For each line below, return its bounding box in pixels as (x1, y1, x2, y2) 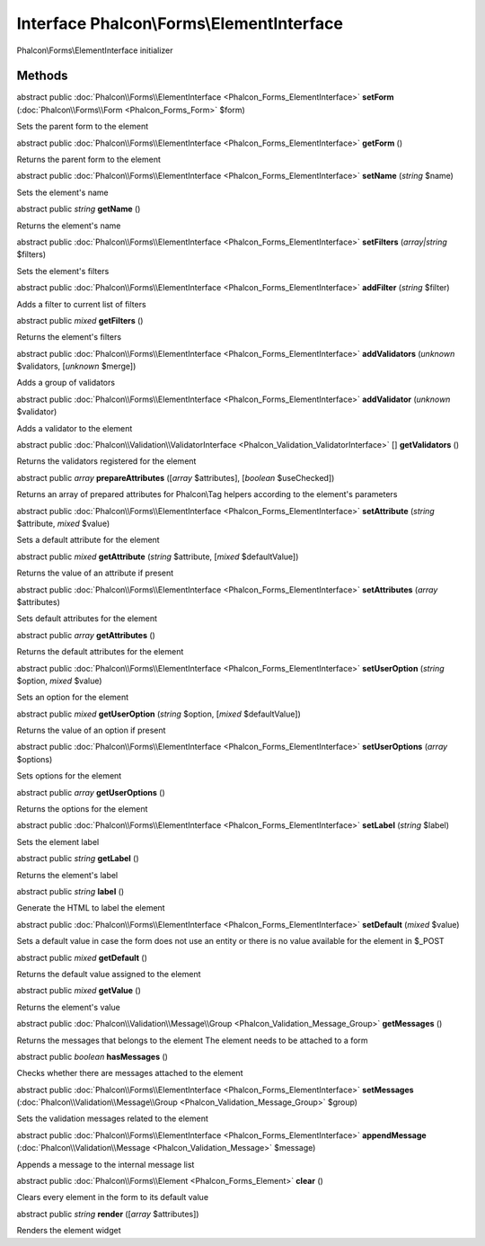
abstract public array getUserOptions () (16, 787, 165, 797)
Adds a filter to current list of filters (16, 298, 147, 309)
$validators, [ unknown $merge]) (16, 360, 137, 372)
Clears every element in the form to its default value (16, 1192, 209, 1203)
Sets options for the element (16, 770, 122, 781)
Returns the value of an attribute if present (16, 567, 174, 579)
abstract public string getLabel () (16, 853, 139, 864)
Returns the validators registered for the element (16, 456, 197, 467)
